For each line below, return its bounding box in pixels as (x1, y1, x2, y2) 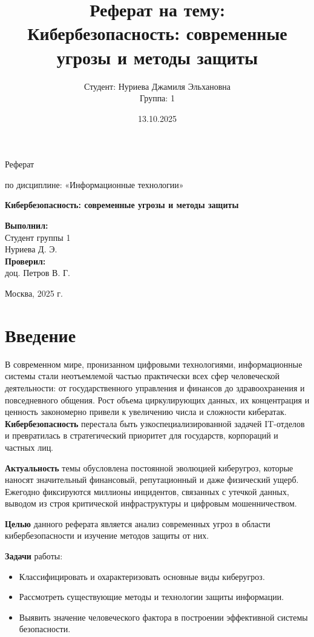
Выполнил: (5, 219, 48, 232)
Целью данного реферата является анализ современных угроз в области (5, 517, 270, 530)
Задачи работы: (5, 550, 63, 562)
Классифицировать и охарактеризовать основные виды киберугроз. (19, 570, 265, 582)
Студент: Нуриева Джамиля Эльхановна (84, 79, 231, 92)
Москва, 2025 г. (5, 287, 63, 300)
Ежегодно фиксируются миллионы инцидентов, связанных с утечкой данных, (5, 485, 289, 497)
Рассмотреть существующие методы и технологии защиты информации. (19, 590, 284, 603)
